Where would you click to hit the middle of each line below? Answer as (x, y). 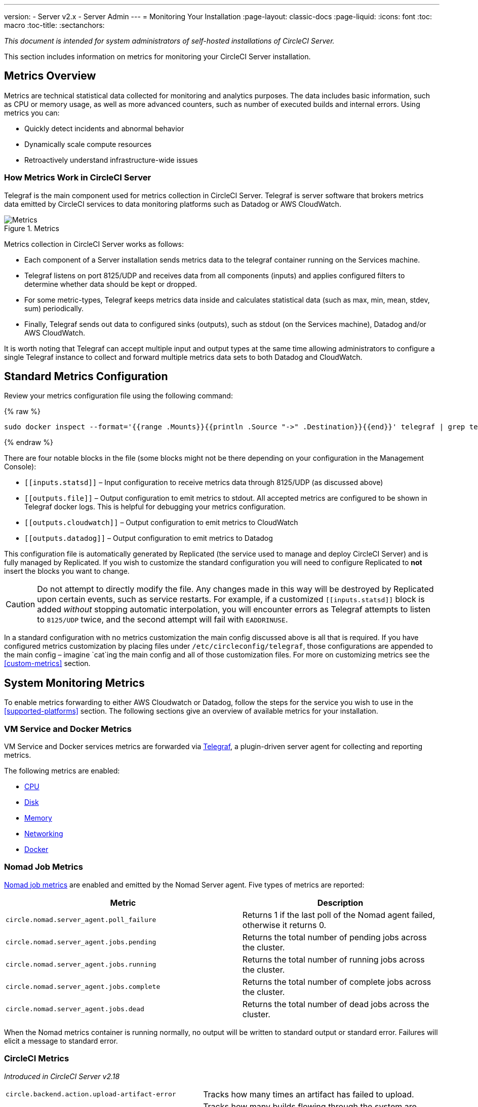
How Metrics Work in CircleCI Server (78, 178)
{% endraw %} (29, 442)
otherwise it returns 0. (284, 925)
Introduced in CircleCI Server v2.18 (62, 1076)
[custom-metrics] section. (47, 663)
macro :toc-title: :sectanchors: (54, 25)
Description (340, 902)
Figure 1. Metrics (32, 228)
